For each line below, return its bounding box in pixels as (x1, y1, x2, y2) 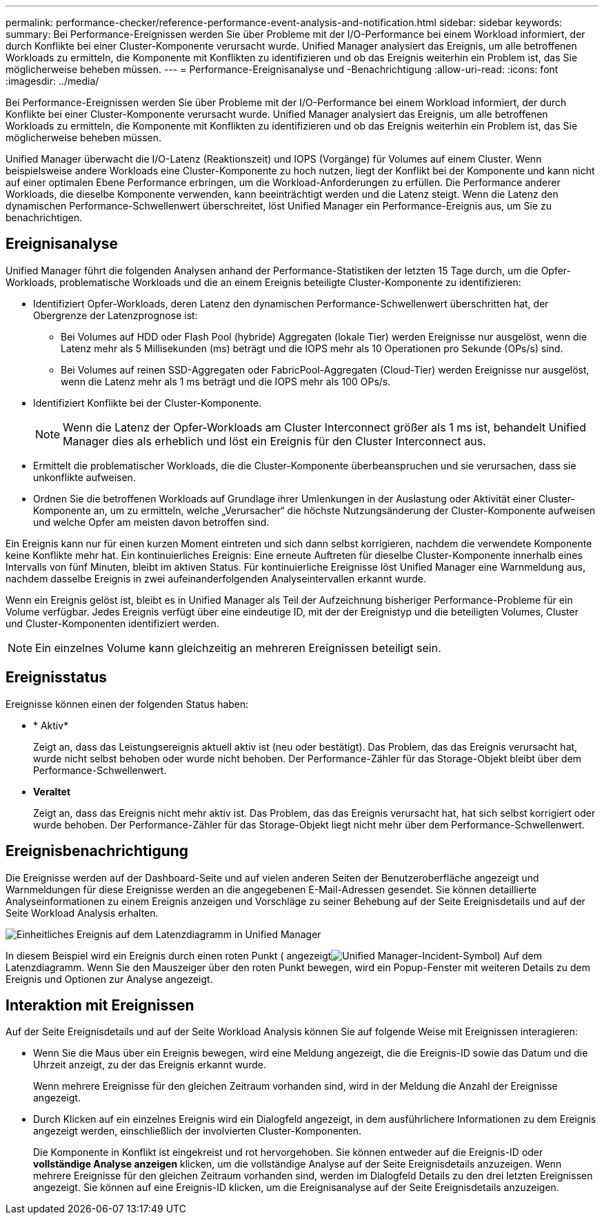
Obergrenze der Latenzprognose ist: (33, 309, 198, 321)
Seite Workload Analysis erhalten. (6, 906, 159, 919)
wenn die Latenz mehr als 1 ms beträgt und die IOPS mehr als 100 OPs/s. (61, 375, 391, 387)
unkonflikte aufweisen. (33, 471, 136, 483)
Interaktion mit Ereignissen (6, 996, 194, 1014)
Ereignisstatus (6, 669, 108, 687)
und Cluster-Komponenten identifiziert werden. (6, 617, 219, 629)
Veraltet (33, 785, 71, 797)
